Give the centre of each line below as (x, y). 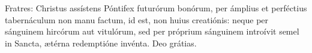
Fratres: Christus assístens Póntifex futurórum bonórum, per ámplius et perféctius (156, 8)
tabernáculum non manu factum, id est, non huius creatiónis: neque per (137, 19)
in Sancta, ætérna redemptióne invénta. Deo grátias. (101, 43)
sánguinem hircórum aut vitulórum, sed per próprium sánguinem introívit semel (152, 31)
